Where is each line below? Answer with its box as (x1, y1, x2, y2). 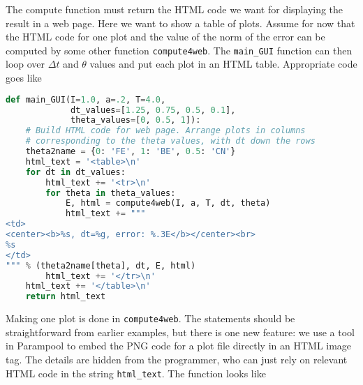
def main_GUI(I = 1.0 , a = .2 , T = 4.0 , (6, 94, 166, 105)
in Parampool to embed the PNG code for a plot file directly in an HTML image (6, 338, 352, 353)
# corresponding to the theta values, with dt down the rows (25, 136, 316, 146)
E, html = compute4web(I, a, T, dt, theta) (65, 198, 271, 209)
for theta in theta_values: (45, 188, 176, 198)
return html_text (25, 292, 106, 302)
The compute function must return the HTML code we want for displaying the (6, 2, 343, 16)
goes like (6, 70, 42, 85)
